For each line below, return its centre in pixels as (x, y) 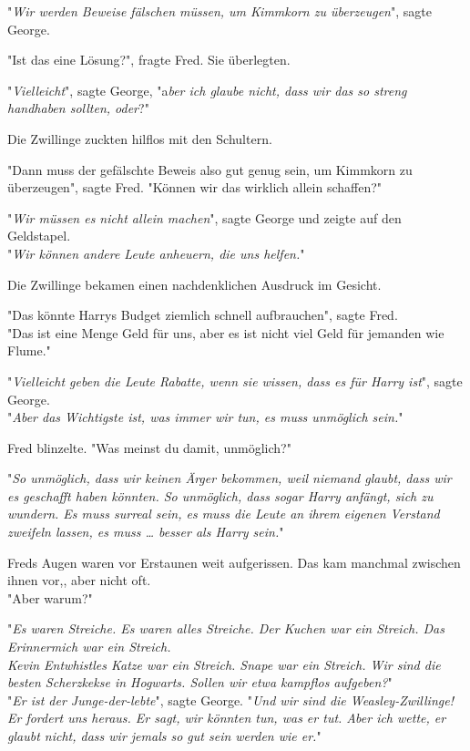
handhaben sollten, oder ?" (78, 108)
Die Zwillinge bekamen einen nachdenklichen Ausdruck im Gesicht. (194, 284)
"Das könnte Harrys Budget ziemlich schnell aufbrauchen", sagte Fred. (203, 315)
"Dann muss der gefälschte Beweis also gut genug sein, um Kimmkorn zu (210, 169)
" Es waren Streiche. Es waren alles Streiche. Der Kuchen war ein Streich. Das (226, 628)
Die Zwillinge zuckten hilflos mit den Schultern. (140, 138)
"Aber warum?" (50, 597)
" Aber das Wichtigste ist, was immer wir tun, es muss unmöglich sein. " (205, 417)
